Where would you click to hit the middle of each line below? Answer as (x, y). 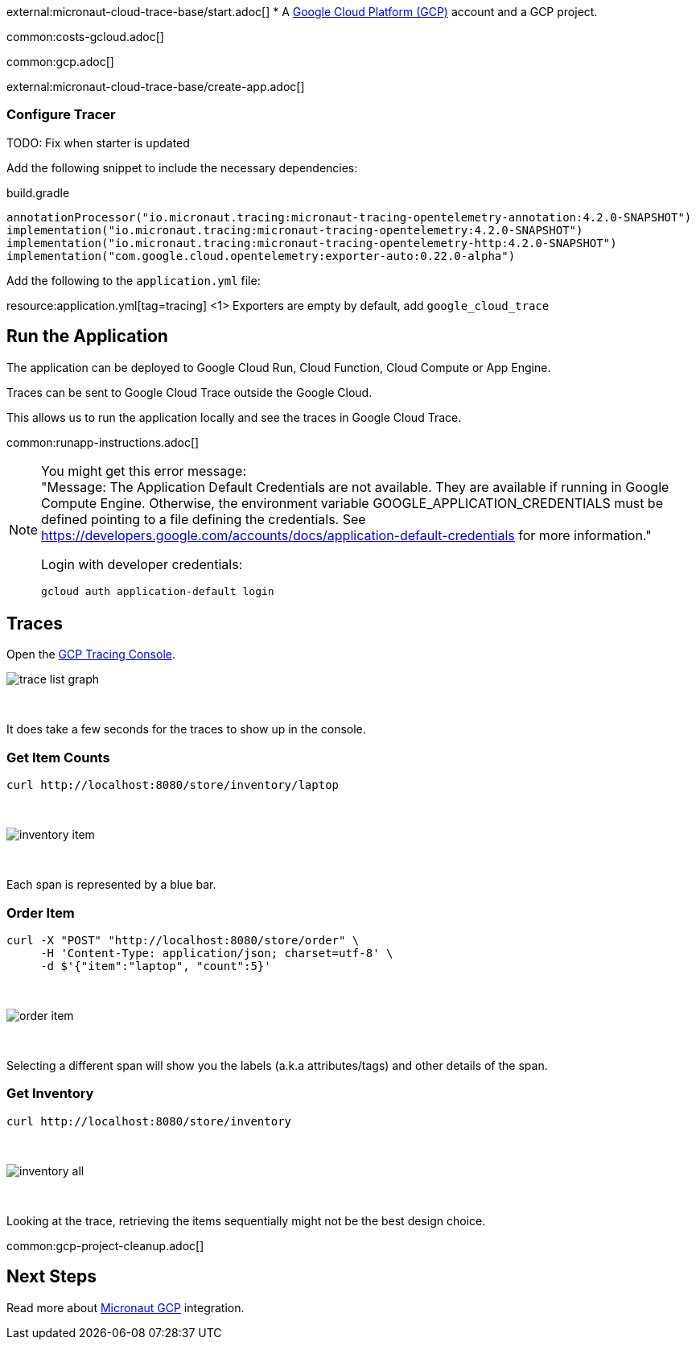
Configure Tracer (61, 115)
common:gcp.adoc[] (60, 62)
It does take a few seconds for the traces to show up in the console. (186, 729)
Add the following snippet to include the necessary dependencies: (182, 167)
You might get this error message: (144, 471)
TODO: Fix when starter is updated (98, 142)
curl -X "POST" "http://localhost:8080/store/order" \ (183, 940)
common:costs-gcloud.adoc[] (85, 37)
